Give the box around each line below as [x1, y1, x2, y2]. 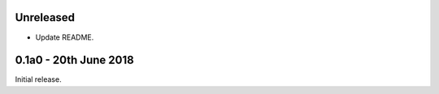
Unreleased [15, 11, 76, 24]
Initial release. [15, 75, 62, 84]
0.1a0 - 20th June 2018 [15, 53, 134, 67]
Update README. [35, 32, 94, 42]
